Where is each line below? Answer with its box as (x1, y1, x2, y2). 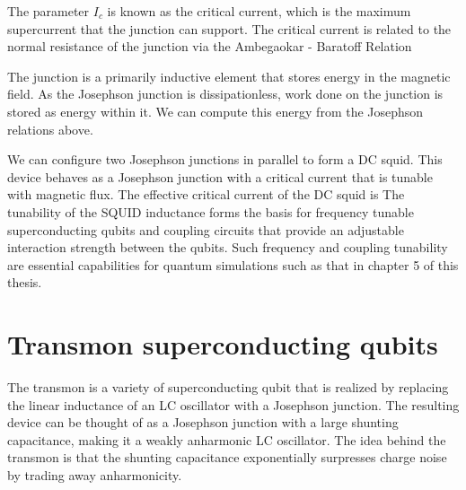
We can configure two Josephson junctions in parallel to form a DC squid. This (7, 150, 443, 169)
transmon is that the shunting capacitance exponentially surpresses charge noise (7, 448, 447, 467)
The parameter (7, 2, 90, 20)
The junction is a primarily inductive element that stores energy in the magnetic (7, 66, 451, 85)
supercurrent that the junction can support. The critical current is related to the (7, 19, 452, 38)
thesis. (7, 273, 42, 292)
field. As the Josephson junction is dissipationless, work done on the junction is (7, 84, 444, 103)
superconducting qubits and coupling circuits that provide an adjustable (7, 220, 404, 239)
